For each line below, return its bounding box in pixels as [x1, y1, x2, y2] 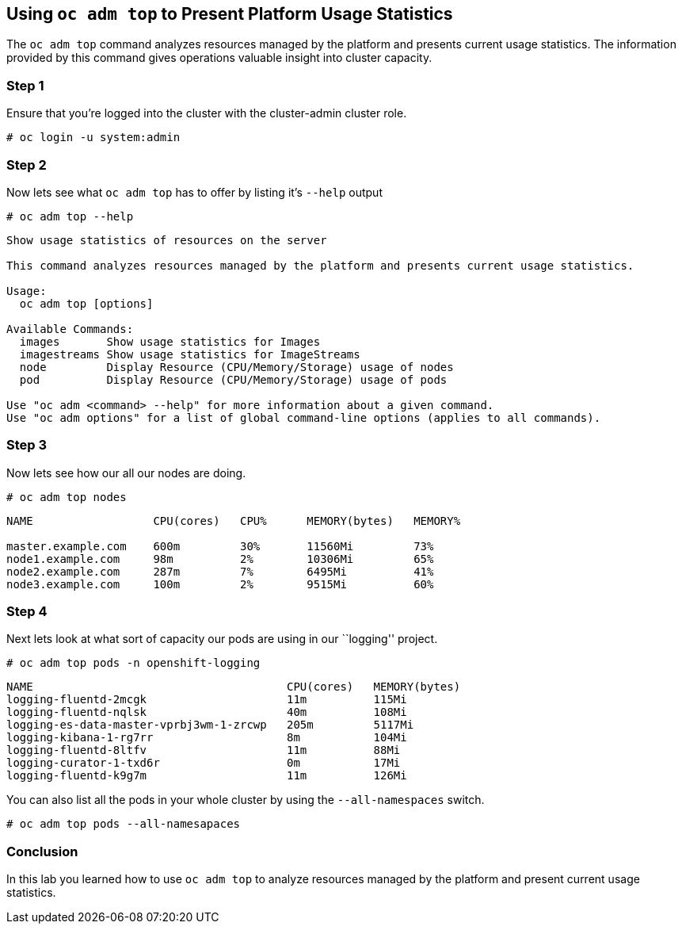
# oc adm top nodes [6, 490, 127, 503]
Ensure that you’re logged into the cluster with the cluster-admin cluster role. [6, 106, 407, 121]
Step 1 [6, 77, 44, 94]
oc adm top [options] [19, 297, 154, 310]
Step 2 [6, 156, 47, 173]
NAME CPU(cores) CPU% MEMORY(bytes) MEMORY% [6, 514, 461, 527]
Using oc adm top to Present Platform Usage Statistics [6, 4, 453, 24]
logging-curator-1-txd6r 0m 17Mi [6, 756, 401, 770]
